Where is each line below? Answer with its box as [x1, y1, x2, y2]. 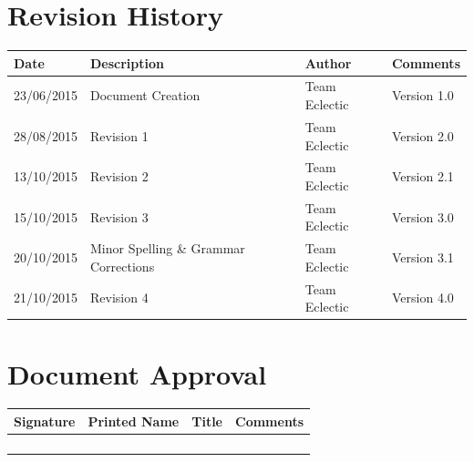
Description [90, 53, 165, 72]
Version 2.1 [391, 167, 454, 186]
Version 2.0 [391, 126, 454, 145]
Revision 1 [90, 126, 149, 145]
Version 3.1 [391, 248, 454, 267]
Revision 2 [90, 167, 149, 186]
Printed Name [88, 411, 180, 430]
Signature [14, 411, 76, 430]
